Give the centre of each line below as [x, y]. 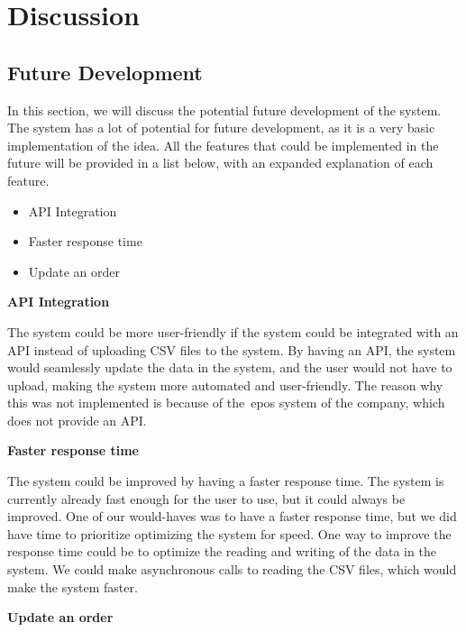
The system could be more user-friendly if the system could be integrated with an [233, 331]
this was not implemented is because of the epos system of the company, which [226, 403]
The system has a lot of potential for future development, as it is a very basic [221, 128]
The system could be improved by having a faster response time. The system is [226, 481]
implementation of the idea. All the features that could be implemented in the [223, 145]
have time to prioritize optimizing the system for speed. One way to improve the [229, 533]
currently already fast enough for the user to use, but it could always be [206, 498]
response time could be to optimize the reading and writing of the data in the [222, 551]
